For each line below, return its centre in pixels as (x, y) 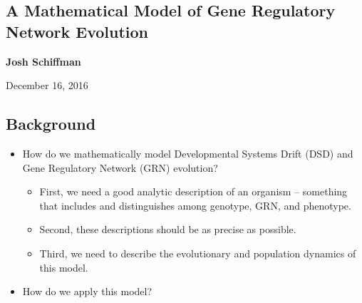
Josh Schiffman (43, 61)
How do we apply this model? (87, 291)
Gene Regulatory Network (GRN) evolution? (120, 167)
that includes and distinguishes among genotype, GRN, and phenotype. (195, 205)
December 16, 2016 (47, 85)
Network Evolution (77, 31)
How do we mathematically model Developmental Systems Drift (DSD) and (188, 153)
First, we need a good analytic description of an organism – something (193, 191)
